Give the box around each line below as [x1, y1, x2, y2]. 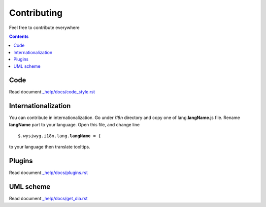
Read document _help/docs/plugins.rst [9, 170, 88, 176]
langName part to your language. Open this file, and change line [9, 121, 140, 127]
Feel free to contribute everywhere [9, 25, 80, 30]
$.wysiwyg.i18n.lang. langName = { [18, 133, 101, 139]
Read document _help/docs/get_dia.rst [9, 196, 88, 202]
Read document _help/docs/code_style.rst [9, 89, 96, 95]
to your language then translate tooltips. [9, 144, 91, 150]
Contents [9, 33, 29, 39]
